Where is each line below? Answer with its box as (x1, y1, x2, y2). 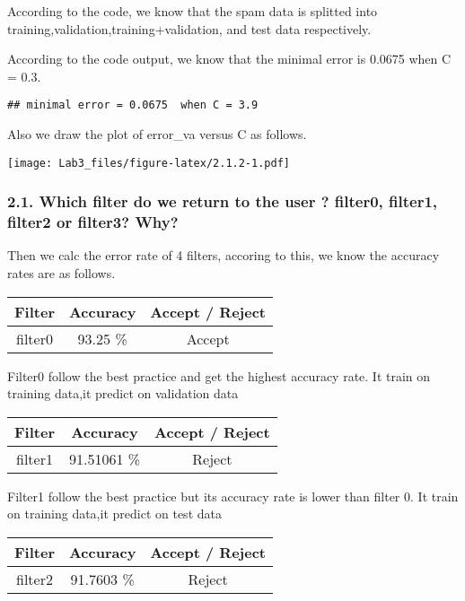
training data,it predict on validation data (7, 384, 239, 403)
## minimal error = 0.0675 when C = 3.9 (7, 99, 259, 112)
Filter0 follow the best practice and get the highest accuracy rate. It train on (7, 366, 431, 385)
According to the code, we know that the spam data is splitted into (7, 2, 378, 20)
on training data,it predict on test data (7, 504, 222, 523)
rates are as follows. (7, 264, 116, 283)
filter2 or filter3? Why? (7, 211, 179, 233)
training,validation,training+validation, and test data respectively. (7, 19, 372, 38)
